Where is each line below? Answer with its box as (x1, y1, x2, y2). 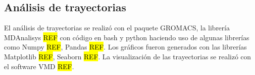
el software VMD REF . (4, 61, 74, 71)
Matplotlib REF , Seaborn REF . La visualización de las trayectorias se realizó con (4, 51, 251, 61)
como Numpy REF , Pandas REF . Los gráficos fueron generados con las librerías (4, 42, 247, 52)
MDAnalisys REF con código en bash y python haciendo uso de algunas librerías (4, 32, 250, 42)
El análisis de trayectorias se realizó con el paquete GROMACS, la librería (4, 23, 230, 33)
